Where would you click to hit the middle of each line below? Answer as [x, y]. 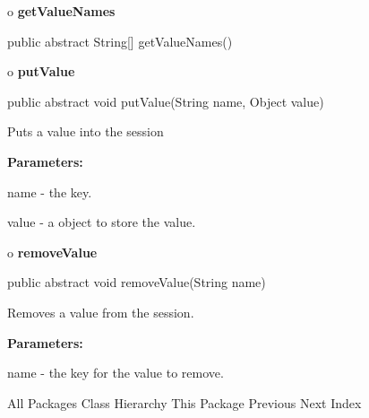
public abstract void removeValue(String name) [137, 282]
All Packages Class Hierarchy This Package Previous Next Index [184, 402]
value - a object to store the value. [102, 222]
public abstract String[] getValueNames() [120, 41]
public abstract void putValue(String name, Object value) [166, 101]
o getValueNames [61, 11]
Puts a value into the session [86, 131]
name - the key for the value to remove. [116, 373]
